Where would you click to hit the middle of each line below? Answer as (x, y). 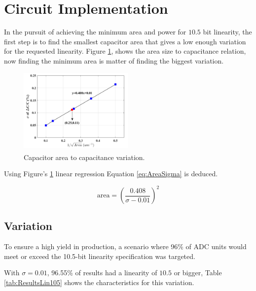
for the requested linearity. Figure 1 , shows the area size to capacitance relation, (125, 51)
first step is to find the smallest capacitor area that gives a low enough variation (125, 41)
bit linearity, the (227, 32)
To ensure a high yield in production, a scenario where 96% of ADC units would (125, 246)
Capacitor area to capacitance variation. (84, 157)
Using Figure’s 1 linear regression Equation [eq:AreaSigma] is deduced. (111, 173)
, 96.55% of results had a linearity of (102, 273)
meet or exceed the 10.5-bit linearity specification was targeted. (100, 256)
